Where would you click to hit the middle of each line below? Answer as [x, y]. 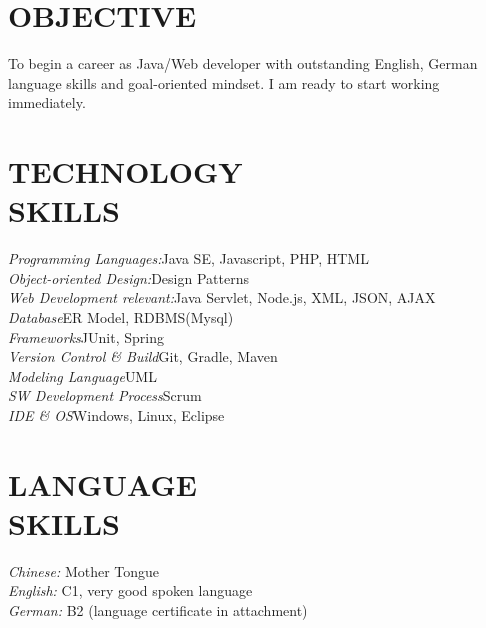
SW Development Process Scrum [105, 395]
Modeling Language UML [82, 375]
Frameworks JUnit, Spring [86, 336]
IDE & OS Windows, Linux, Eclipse [116, 414]
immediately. [47, 102]
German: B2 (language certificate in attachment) [158, 610]
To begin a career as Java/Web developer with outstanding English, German [243, 63]
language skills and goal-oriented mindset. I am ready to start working [224, 82]
